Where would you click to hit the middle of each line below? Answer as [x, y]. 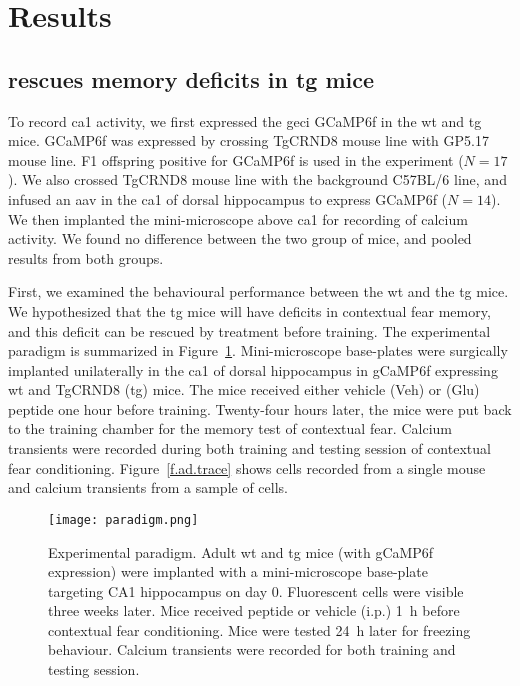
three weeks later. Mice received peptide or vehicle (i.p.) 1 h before [254, 610]
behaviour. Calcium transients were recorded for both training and [252, 649]
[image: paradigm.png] [123, 519]
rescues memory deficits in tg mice [191, 78]
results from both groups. [86, 257]
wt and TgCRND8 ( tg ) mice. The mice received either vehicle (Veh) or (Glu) [244, 389]
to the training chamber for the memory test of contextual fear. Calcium [230, 428]
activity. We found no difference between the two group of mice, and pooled [240, 238]
